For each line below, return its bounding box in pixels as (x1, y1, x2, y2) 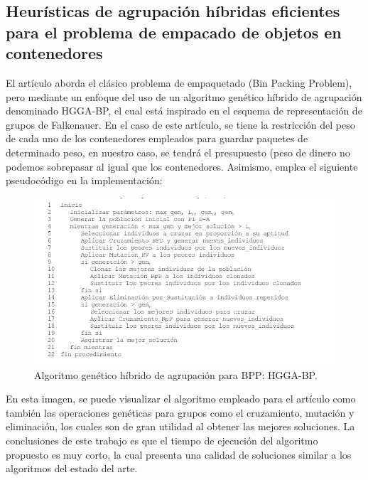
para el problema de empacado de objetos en (6, 21, 342, 43)
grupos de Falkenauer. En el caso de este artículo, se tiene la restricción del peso (6, 117, 355, 132)
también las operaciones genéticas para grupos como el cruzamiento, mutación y (6, 405, 355, 420)
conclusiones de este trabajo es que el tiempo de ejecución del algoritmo (6, 433, 318, 448)
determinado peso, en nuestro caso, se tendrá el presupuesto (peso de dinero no (6, 144, 350, 159)
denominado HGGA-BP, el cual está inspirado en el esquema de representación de (6, 103, 362, 118)
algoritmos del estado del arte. (6, 461, 138, 476)
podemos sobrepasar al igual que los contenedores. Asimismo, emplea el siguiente (6, 159, 358, 174)
